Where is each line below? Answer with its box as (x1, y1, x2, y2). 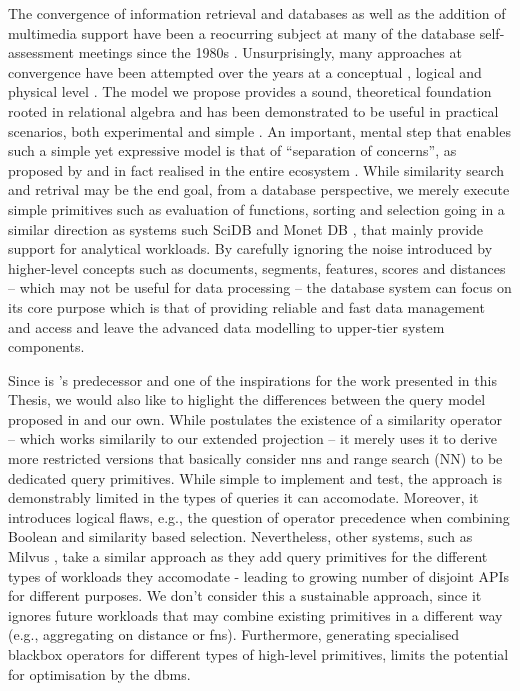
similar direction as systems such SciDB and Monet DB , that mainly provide (8, 218, 484, 239)
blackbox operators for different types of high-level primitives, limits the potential (8, 644, 509, 664)
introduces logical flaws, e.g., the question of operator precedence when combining (8, 506, 510, 527)
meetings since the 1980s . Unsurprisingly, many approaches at (78, 42, 462, 63)
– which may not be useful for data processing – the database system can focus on (8, 277, 512, 298)
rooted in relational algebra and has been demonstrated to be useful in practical (8, 100, 499, 121)
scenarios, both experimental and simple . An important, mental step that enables (8, 120, 511, 141)
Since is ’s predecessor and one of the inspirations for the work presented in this (8, 369, 497, 390)
